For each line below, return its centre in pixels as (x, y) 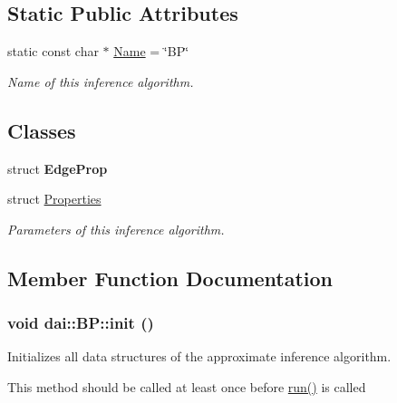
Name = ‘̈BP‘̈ (151, 51)
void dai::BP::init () (81, 323)
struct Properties (54, 199)
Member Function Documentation (170, 278)
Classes (42, 130)
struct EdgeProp (58, 168)
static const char (53, 51)
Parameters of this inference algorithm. (116, 229)
